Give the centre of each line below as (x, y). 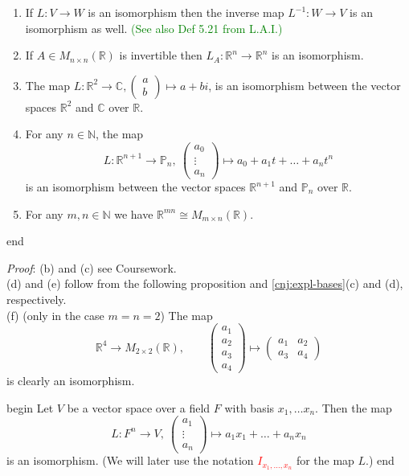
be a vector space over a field (139, 407)
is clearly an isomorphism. (71, 381)
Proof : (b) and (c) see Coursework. (92, 267)
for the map (325, 460)
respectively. (37, 299)
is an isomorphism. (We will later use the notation (130, 460)
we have (134, 213)
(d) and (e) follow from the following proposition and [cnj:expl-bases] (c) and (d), (205, 283)
